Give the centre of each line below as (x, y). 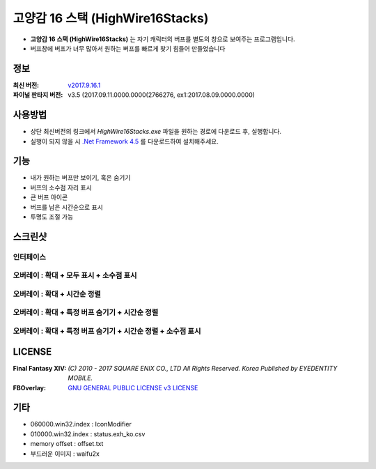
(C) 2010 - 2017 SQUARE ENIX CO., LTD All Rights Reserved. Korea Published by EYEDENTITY (203, 368)
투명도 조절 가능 (52, 217)
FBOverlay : (30, 387)
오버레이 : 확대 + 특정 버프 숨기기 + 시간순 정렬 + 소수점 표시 (107, 331)
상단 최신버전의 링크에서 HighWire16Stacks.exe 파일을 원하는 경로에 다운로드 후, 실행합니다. (156, 132)
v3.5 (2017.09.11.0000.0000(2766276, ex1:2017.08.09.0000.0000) (162, 95)
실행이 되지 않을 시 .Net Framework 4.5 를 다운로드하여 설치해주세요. (124, 141)
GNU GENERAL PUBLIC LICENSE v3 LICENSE (133, 387)
